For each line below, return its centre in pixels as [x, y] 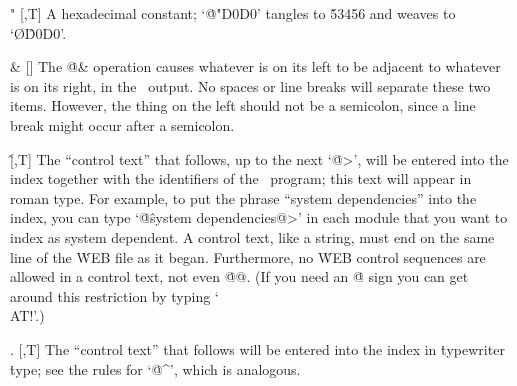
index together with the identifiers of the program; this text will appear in [241, 178]
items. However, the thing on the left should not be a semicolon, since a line [243, 105]
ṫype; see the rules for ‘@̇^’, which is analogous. [155, 368]
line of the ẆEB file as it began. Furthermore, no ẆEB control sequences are [248, 256]
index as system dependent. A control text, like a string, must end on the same [252, 236]
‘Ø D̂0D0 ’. [38, 32]
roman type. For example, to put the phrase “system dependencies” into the [243, 197]
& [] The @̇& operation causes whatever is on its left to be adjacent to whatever [255, 66]
